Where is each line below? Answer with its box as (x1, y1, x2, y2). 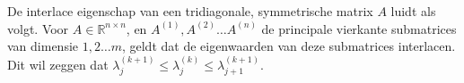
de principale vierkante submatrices (261, 19, 457, 37)
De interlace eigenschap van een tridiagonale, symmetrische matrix (7, 2, 373, 20)
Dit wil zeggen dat (7, 54, 109, 73)
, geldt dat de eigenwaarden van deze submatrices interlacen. (121, 37, 456, 55)
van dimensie (7, 37, 79, 55)
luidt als (390, 2, 436, 20)
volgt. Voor (7, 19, 69, 37)
